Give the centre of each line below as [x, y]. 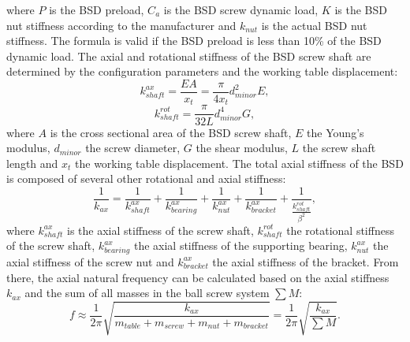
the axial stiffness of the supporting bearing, [240, 245]
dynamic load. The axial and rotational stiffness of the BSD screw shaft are [189, 56]
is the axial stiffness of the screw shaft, [160, 230]
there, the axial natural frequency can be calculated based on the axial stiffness [198, 277]
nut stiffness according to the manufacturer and [121, 25]
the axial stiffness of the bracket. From [306, 261]
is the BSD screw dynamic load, [241, 9]
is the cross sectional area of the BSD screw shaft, [171, 132]
